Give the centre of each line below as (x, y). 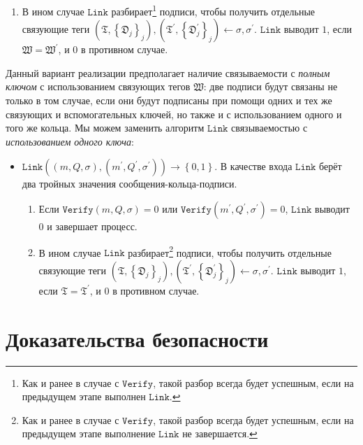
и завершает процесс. (92, 226)
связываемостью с (269, 128)
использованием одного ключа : (70, 141)
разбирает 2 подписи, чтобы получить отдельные (230, 251)
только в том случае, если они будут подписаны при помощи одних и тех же (169, 100)
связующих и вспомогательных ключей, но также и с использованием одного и (174, 114)
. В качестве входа (253, 166)
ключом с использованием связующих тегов (98, 86)
